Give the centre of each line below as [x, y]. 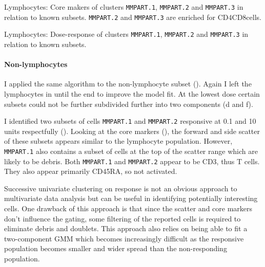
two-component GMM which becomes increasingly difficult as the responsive [124, 238]
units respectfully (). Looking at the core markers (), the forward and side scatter [132, 131]
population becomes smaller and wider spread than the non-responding [116, 248]
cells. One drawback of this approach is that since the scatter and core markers [128, 208]
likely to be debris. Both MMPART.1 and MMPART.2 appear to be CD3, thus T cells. [132, 161]
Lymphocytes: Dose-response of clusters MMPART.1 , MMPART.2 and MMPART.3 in [126, 34]
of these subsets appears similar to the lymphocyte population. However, [118, 141]
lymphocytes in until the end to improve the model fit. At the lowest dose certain [132, 93]
